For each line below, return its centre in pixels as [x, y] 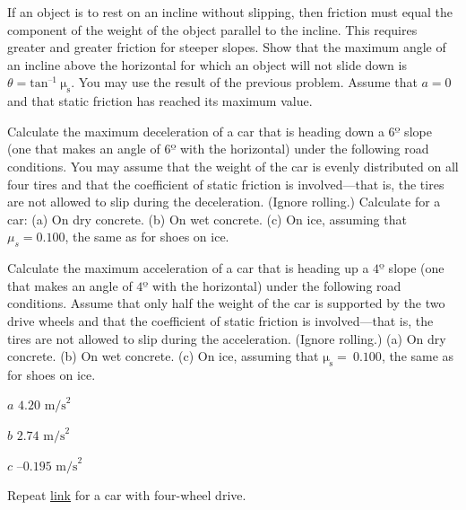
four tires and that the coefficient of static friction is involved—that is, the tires [226, 184]
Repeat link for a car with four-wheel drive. [127, 495]
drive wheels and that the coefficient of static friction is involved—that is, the [220, 320]
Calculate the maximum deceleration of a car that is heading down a [196, 131]
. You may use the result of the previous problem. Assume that [244, 82]
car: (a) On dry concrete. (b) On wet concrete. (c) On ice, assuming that [207, 219]
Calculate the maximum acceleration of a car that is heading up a [188, 268]
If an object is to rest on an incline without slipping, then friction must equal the [230, 12]
